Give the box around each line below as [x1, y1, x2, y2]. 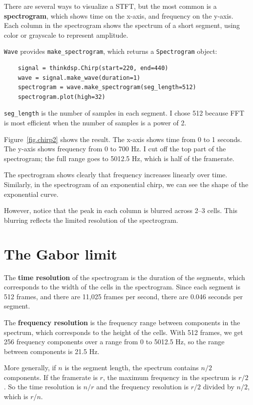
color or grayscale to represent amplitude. [4, 29, 128, 40]
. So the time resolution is [4, 381, 82, 392]
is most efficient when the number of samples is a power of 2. [4, 118, 187, 128]
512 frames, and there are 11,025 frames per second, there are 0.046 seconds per [4, 291, 243, 301]
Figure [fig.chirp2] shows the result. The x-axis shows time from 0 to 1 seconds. [4, 134, 242, 144]
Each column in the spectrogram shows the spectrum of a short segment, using [4, 20, 240, 30]
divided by [203, 381, 234, 392]
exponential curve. [4, 189, 59, 199]
